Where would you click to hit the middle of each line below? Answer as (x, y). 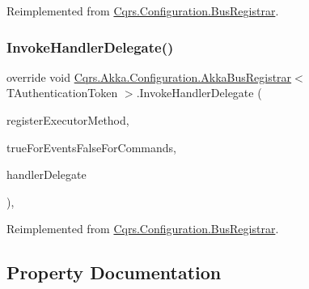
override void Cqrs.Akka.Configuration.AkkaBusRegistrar (149, 76)
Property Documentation (114, 272)
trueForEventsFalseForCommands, (91, 147)
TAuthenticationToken (62, 93)
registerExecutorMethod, (68, 120)
